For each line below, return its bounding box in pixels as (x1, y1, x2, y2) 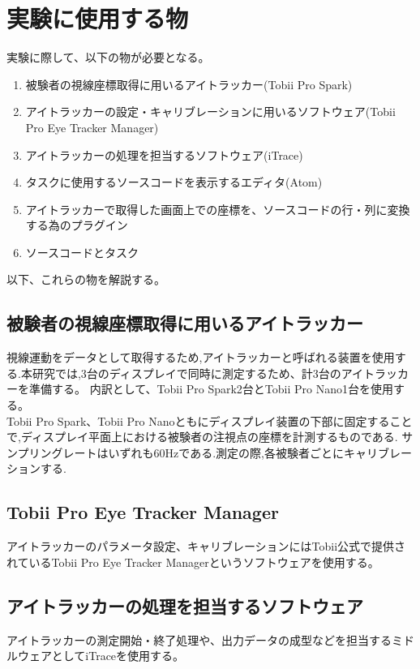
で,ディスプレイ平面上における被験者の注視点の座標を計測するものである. (6, 428, 398, 445)
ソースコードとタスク (25, 243, 139, 260)
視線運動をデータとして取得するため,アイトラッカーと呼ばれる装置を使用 (6, 349, 395, 366)
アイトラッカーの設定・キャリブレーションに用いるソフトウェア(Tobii (25, 103, 396, 120)
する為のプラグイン (25, 217, 128, 234)
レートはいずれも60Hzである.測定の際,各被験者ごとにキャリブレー (62, 444, 412, 461)
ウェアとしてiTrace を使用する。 (17, 647, 185, 664)
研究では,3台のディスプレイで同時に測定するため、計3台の (32, 364, 341, 381)
